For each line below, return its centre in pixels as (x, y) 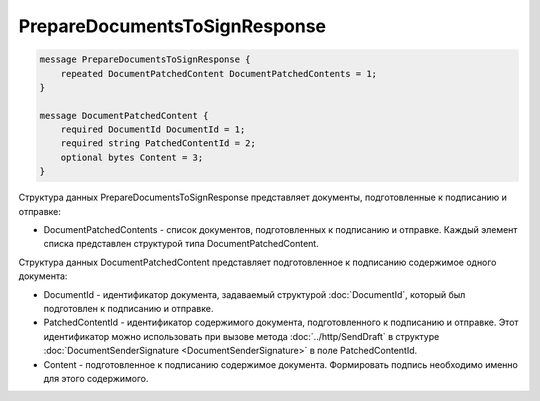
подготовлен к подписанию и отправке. (128, 308)
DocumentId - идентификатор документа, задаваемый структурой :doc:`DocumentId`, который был (254, 294)
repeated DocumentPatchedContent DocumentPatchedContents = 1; (219, 73)
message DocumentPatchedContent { (124, 115)
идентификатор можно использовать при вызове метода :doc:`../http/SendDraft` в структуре (241, 336)
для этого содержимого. (96, 378)
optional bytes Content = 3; (132, 157)
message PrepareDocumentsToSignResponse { (145, 59)
